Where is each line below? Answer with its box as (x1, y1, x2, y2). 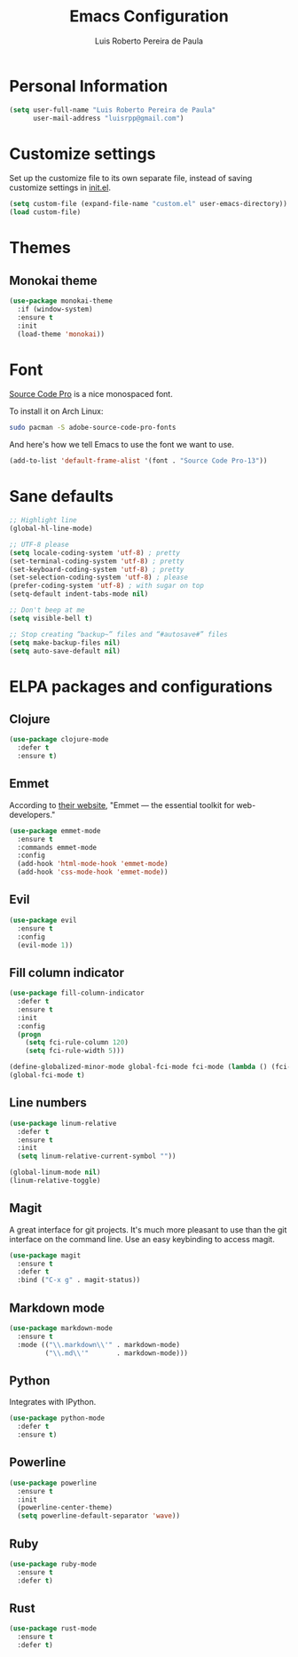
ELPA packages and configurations (9, 677, 273, 696)
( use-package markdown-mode (9, 1324, 114, 1333)
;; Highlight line (9, 516, 77, 525)
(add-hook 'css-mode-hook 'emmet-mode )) (17, 868, 169, 876)
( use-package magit (9, 1250, 82, 1260)
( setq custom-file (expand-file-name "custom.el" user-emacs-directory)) (9, 200, 288, 209)
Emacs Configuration (69, 6, 229, 27)
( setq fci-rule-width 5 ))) (25, 1046, 125, 1056)
